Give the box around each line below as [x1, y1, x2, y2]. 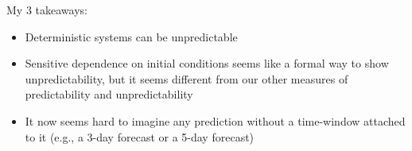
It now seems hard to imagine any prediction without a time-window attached [25, 112, 406, 129]
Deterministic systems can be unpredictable [25, 28, 238, 45]
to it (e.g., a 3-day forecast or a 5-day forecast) [25, 128, 255, 145]
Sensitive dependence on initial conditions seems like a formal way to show [25, 55, 389, 72]
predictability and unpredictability [25, 86, 193, 103]
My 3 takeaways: [6, 2, 87, 17]
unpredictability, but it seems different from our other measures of [25, 70, 348, 87]
